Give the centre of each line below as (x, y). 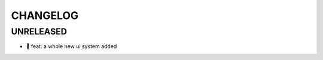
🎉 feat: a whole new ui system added (71, 46)
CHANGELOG (45, 15)
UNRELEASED (39, 31)
